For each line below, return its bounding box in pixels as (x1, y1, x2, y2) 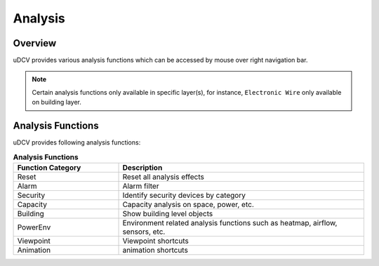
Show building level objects (122, 208, 213, 218)
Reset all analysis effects (122, 172, 205, 182)
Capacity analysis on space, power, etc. (122, 199, 254, 209)
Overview (13, 37, 57, 49)
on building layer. (32, 98, 82, 107)
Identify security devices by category (122, 190, 246, 200)
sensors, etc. (122, 227, 166, 237)
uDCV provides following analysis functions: (13, 138, 141, 147)
